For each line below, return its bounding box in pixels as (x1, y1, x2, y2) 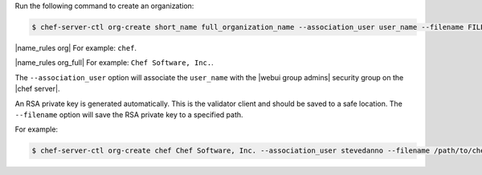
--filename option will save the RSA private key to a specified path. (14, 109, 244, 120)
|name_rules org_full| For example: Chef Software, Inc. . (14, 58, 214, 67)
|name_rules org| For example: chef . (14, 43, 137, 52)
